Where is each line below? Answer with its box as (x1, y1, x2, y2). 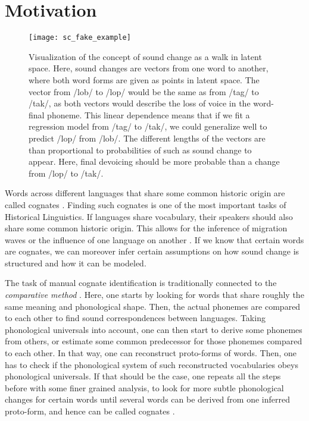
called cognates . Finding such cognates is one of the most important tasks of (5, 198, 286, 211)
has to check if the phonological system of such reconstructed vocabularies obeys (5, 358, 298, 370)
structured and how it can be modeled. (5, 256, 146, 269)
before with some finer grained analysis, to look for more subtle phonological (5, 381, 284, 394)
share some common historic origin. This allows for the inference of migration (5, 222, 288, 234)
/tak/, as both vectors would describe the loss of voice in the (29, 97, 251, 109)
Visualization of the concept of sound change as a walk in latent (29, 50, 262, 62)
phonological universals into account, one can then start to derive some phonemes (5, 323, 302, 335)
